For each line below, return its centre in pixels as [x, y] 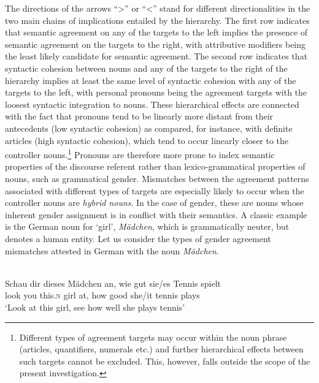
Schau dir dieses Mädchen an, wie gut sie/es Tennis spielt [113, 283]
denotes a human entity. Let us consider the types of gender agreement [138, 238]
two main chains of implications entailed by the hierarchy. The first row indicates [157, 20]
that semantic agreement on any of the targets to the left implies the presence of [156, 32]
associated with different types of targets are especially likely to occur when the [155, 190]
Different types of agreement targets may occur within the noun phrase [153, 337]
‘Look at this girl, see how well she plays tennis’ [95, 307]
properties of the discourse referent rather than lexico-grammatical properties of [155, 166]
